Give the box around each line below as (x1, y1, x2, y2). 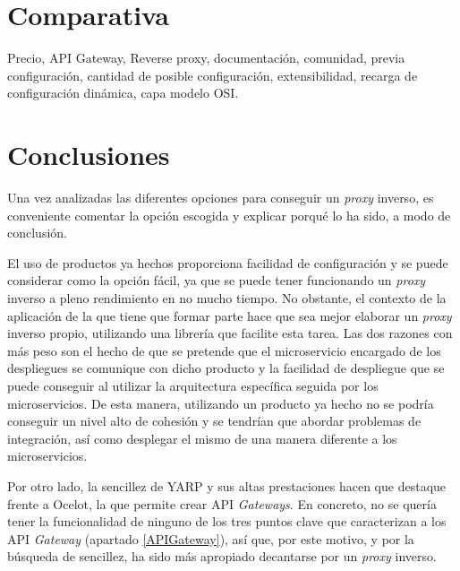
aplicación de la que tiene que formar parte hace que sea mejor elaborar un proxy (7, 306, 452, 324)
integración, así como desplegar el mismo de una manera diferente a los (7, 428, 397, 447)
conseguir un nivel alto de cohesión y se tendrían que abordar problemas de (7, 411, 422, 430)
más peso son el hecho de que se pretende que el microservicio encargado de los (7, 341, 441, 359)
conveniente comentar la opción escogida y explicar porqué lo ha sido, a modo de (7, 205, 451, 224)
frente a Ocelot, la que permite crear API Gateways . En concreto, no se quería (7, 494, 437, 513)
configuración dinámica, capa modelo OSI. (7, 83, 239, 102)
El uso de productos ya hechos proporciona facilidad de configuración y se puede (7, 253, 448, 272)
